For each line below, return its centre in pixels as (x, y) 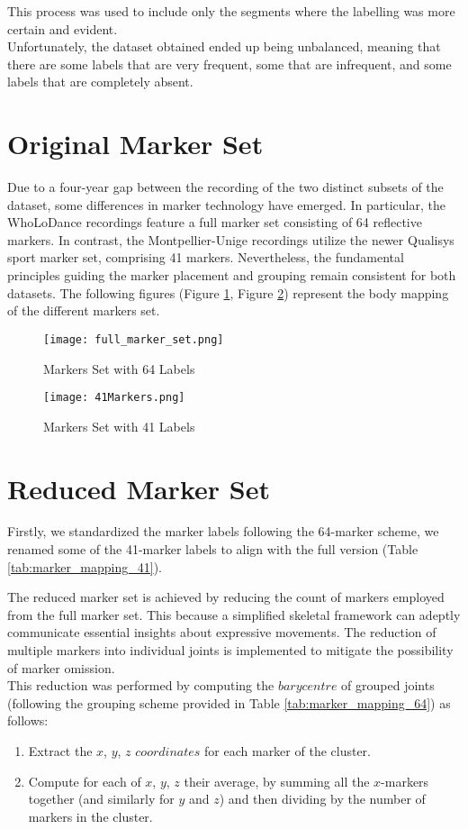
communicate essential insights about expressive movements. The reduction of (222, 632)
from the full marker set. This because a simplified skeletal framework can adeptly (234, 614)
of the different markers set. (84, 310)
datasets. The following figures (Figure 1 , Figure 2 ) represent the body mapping (228, 292)
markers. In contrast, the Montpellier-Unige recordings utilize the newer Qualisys (231, 239)
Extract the (60, 751)
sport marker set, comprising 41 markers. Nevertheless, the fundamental (206, 257)
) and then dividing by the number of (322, 799)
